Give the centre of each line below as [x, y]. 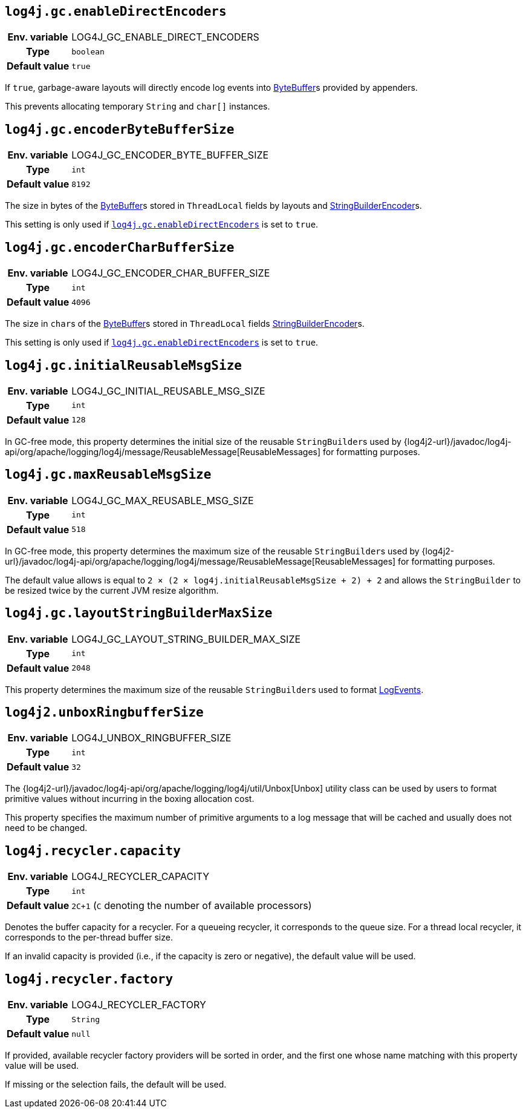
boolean [88, 51]
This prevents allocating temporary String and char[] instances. [138, 107]
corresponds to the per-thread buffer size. [89, 937]
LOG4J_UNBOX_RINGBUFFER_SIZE [151, 738]
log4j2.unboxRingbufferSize [104, 713]
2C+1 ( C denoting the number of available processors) [192, 906]
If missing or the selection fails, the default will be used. [116, 1085]
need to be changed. [46, 828]
